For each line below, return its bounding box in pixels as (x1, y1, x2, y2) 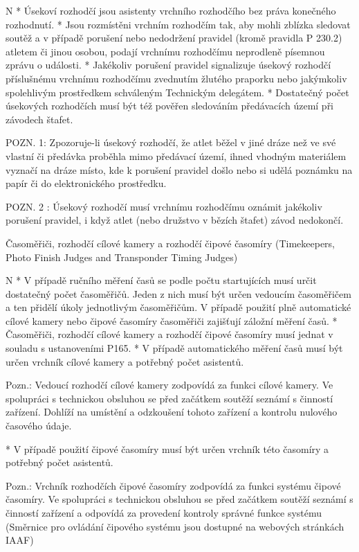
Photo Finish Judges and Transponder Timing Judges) (6, 249, 238, 264)
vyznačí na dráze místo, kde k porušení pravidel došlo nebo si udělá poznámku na (6, 162, 353, 177)
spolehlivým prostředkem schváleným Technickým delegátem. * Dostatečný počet (6, 84, 349, 99)
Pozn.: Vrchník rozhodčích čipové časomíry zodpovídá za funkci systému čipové (6, 478, 341, 492)
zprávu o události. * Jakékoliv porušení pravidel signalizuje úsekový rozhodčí (6, 57, 331, 72)
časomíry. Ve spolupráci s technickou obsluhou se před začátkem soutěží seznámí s (6, 492, 353, 506)
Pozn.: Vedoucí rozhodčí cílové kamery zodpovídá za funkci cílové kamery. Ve (6, 377, 333, 392)
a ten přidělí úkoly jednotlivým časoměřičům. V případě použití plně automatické (6, 300, 351, 314)
